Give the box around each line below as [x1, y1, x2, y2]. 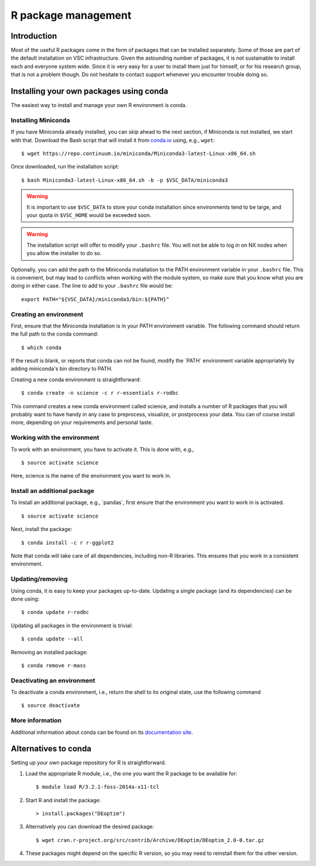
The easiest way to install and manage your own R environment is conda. [11, 102, 187, 109]
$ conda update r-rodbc [21, 609, 90, 616]
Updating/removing [11, 575, 68, 583]
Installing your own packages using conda [11, 87, 169, 96]
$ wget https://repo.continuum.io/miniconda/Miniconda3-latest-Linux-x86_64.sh [21, 150, 256, 157]
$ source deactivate [21, 702, 80, 709]
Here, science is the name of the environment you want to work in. [11, 472, 171, 479]
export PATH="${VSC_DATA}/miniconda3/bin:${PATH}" [21, 296, 170, 302]
